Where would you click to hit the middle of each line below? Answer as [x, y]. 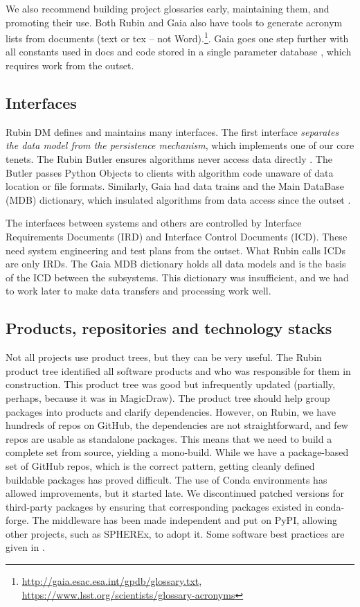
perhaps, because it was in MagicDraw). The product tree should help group [168, 397]
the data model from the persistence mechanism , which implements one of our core [180, 145]
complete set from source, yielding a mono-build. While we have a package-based [177, 452]
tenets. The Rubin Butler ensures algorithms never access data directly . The [169, 159]
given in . [25, 547]
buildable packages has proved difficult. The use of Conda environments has [166, 479]
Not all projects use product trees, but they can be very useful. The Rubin [164, 357]
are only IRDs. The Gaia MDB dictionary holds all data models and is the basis [176, 264]
